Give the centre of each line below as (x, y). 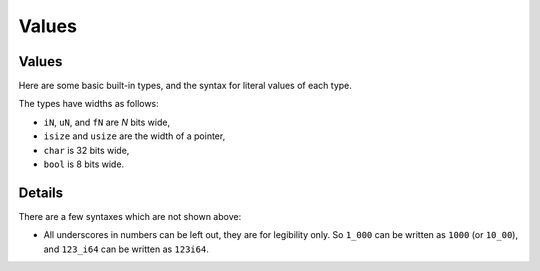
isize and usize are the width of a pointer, (134, 136)
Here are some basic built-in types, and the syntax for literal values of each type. (185, 86)
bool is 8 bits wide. (84, 164)
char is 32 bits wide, (86, 150)
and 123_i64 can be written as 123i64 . (126, 249)
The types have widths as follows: (88, 104)
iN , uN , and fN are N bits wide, (106, 122)
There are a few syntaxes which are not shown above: (130, 216)
